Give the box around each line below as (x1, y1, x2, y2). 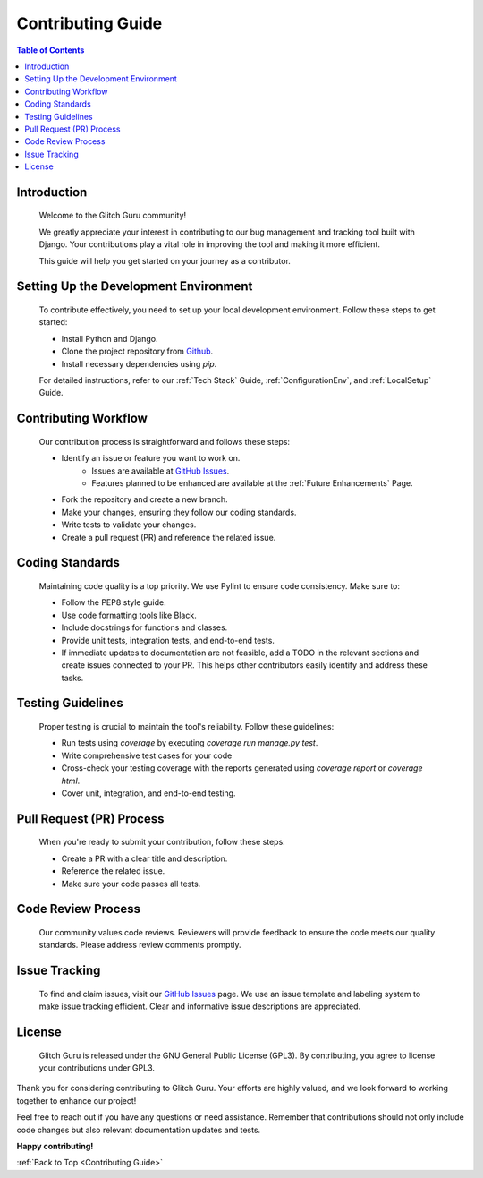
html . (61, 775, 80, 786)
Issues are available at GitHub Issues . (91, 465, 230, 476)
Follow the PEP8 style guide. (61, 597, 166, 608)
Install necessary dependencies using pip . (61, 358, 217, 369)
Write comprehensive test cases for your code (61, 750, 233, 761)
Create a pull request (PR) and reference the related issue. (61, 532, 276, 542)
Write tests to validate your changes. (61, 519, 197, 530)
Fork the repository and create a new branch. (61, 494, 228, 505)
